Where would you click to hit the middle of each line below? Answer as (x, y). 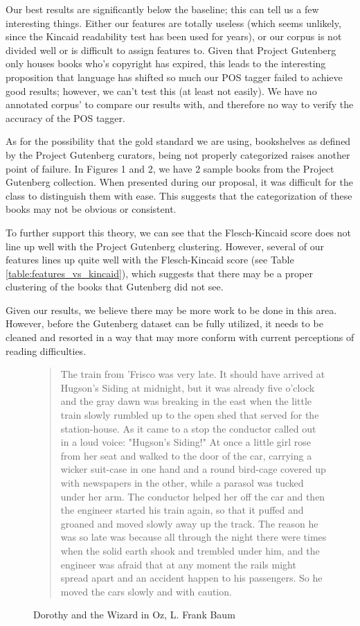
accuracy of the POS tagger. (65, 118)
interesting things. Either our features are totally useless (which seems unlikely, (173, 23)
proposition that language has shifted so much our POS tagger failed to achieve (174, 77)
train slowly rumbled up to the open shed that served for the (190, 415)
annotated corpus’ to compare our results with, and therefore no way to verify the (180, 104)
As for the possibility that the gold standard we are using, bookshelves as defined (178, 141)
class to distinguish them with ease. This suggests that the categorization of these (179, 195)
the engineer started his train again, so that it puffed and (182, 510)
